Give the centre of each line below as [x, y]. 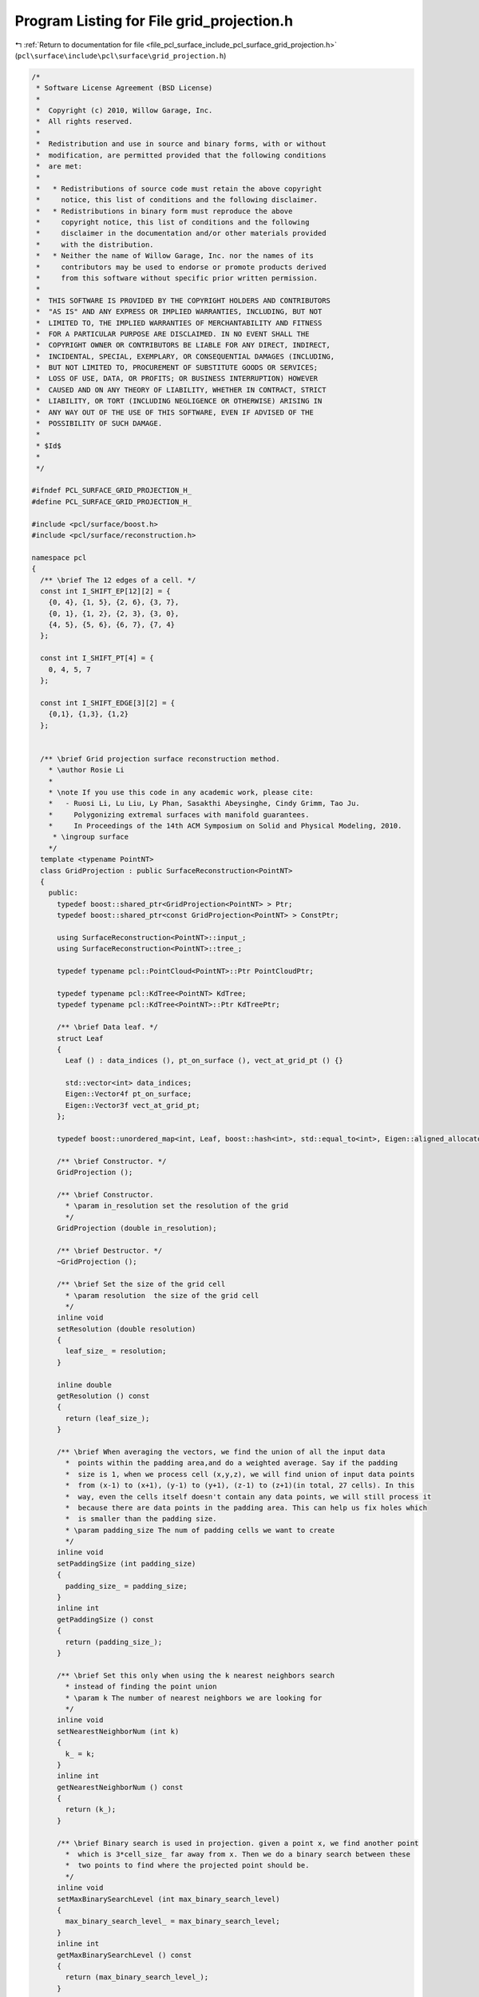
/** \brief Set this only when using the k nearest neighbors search [196, 1675]
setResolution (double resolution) [127, 1329]
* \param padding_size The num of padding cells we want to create [200, 1530]
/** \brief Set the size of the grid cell [141, 1284]
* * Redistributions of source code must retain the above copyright [179, 189]
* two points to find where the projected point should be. [187, 1866]
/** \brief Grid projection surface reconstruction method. [160, 758]
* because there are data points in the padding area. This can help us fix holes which [246, 1507]
